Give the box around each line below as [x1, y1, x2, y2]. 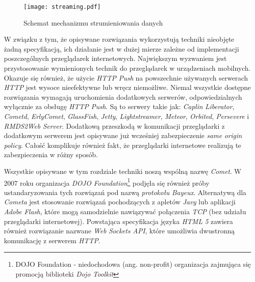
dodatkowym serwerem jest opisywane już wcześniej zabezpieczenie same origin [4, 130, 242, 141]
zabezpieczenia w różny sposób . [4, 149, 98, 160]
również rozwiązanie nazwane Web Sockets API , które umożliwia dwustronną [4, 226, 235, 236]
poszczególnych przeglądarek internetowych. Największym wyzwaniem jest [4, 53, 227, 63]
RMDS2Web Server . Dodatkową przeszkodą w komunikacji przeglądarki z [4, 120, 225, 131]
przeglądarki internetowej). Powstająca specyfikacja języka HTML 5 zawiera [4, 216, 233, 226]
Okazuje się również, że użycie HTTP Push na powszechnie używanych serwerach [4, 72, 248, 83]
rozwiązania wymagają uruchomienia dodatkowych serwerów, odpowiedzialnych [4, 91, 242, 102]
